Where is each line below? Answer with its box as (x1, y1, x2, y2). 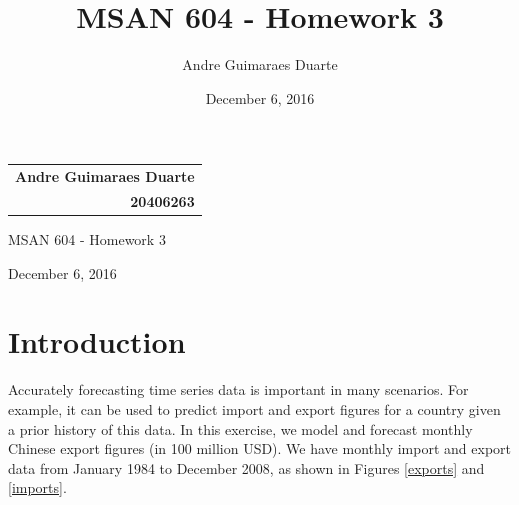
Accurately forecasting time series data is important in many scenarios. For (8, 379, 469, 400)
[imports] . (8, 477, 67, 498)
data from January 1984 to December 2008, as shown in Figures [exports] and (8, 457, 485, 478)
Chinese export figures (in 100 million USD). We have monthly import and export (8, 438, 511, 459)
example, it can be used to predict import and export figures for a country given (8, 398, 501, 419)
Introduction (8, 321, 186, 362)
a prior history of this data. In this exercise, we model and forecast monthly (8, 418, 473, 439)
